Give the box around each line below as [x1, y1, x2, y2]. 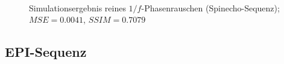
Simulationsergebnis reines [29, 1, 126, 14]
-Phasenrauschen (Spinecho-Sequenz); [141, 1, 280, 14]
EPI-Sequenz [5, 42, 87, 61]
